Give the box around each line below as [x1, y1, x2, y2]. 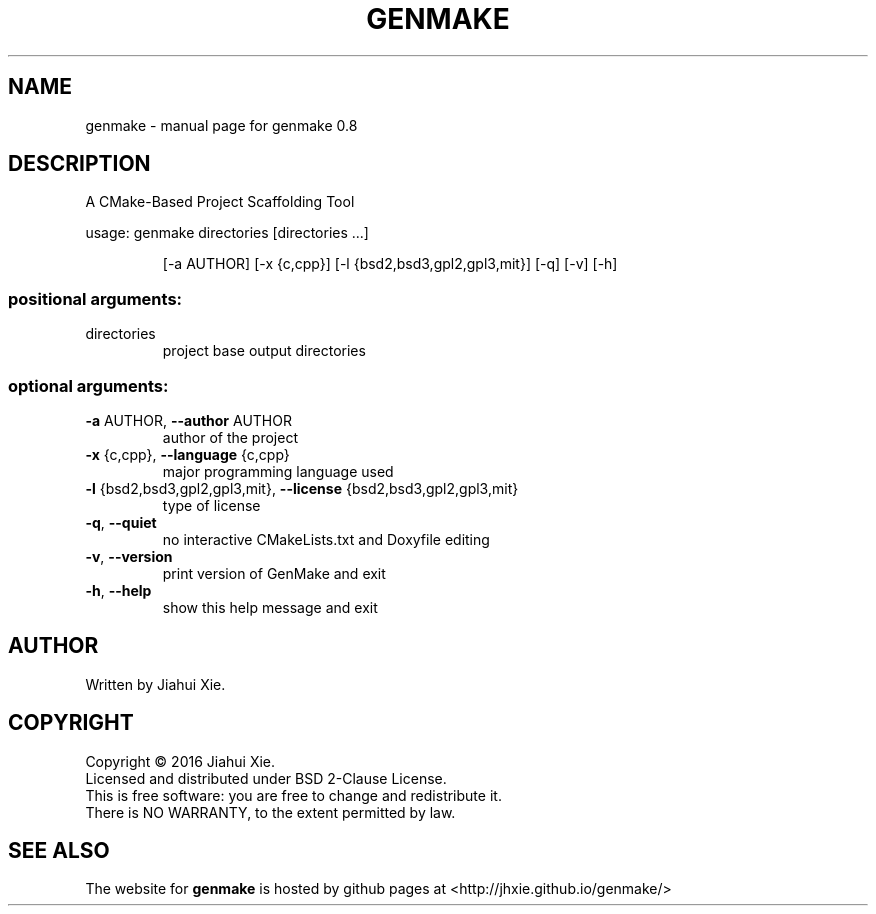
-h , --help [85, 581, 152, 599]
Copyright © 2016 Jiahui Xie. [85, 752, 276, 770]
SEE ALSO [8, 838, 110, 864]
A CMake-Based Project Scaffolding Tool [85, 193, 355, 211]
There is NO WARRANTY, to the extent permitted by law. [85, 803, 456, 821]
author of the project [162, 428, 299, 446]
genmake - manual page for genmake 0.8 [85, 116, 358, 134]
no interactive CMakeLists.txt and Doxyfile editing [162, 530, 490, 548]
